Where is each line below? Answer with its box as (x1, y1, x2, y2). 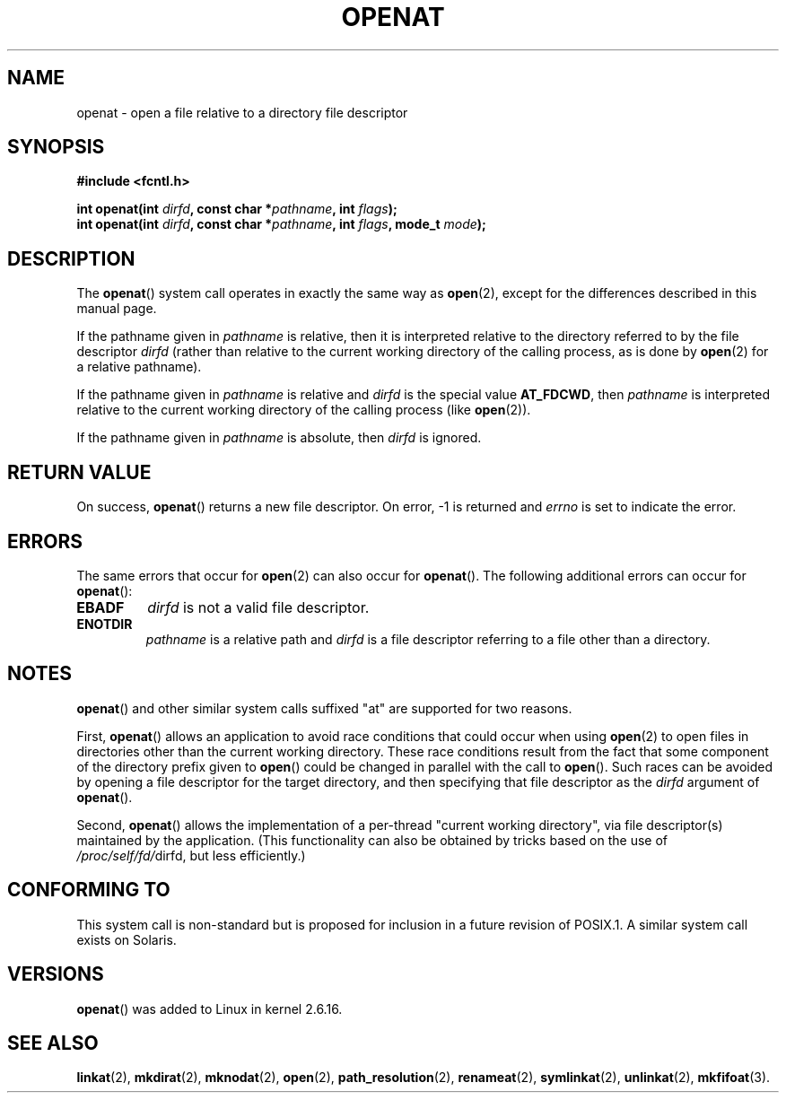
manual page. (76, 301, 157, 317)
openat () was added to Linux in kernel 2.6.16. (76, 1000, 343, 1017)
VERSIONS (7, 963, 104, 986)
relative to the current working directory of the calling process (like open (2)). (76, 402, 531, 418)
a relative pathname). (76, 359, 202, 375)
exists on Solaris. (76, 931, 177, 947)
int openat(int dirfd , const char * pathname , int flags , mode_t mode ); (76, 216, 486, 232)
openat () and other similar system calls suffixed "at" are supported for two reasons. (76, 700, 572, 716)
